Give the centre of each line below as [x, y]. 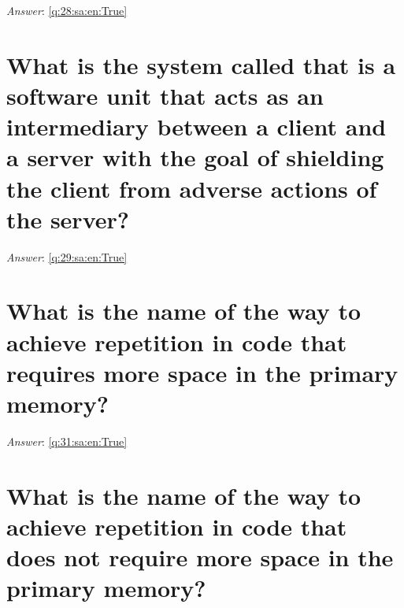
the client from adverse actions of [192, 188]
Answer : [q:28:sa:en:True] [67, 10]
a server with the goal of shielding [195, 157]
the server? [68, 219]
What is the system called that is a [201, 64]
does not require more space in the [200, 557]
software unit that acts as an [165, 95]
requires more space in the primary [202, 372]
